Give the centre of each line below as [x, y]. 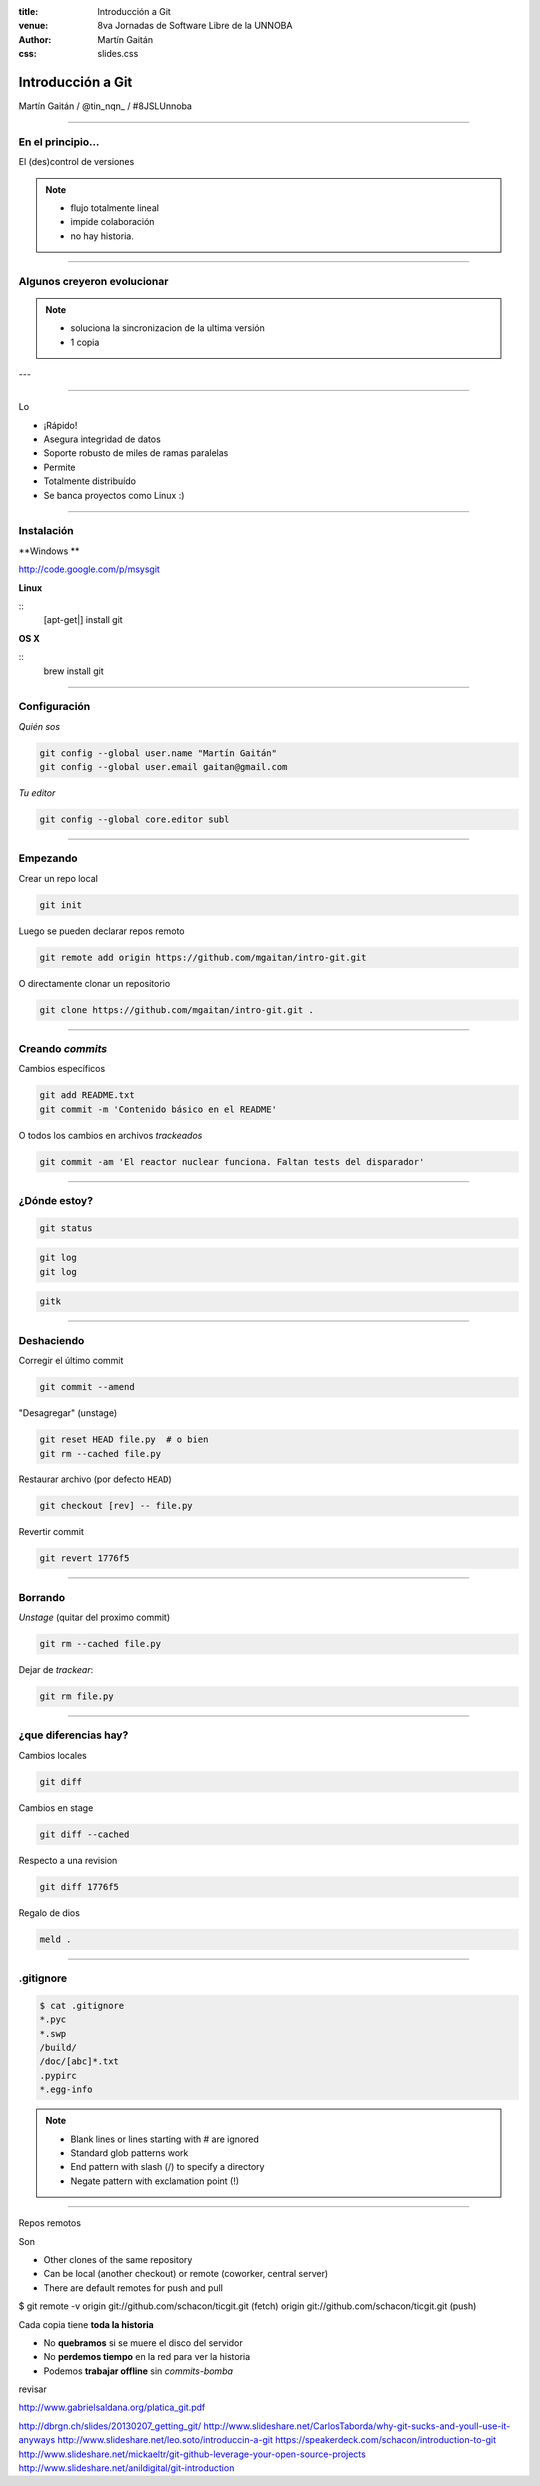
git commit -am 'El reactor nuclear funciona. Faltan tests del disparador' [232, 1161]
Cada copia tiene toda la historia [86, 2324]
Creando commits [63, 1049]
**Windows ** [49, 551]
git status [66, 1228]
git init [61, 904]
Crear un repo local [58, 878]
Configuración [54, 707]
